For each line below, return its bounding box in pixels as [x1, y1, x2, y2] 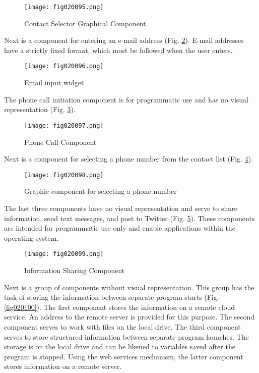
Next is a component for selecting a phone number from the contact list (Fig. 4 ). [4, 153, 253, 164]
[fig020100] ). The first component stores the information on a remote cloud [4, 301, 235, 312]
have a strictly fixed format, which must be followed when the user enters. [4, 44, 233, 55]
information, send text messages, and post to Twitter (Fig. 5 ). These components [4, 212, 255, 223]
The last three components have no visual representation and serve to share [4, 202, 238, 213]
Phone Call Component [24, 136, 97, 147]
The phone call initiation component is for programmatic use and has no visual [4, 94, 249, 104]
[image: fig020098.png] [24, 171, 104, 179]
